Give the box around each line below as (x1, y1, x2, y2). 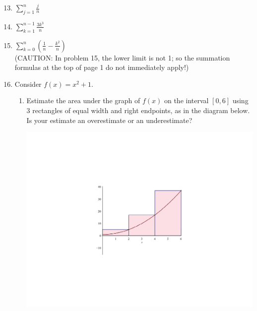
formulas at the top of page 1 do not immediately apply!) (14, 62, 189, 72)
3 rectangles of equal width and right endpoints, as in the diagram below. (26, 105, 250, 116)
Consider (14, 78, 42, 89)
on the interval (164, 95, 209, 106)
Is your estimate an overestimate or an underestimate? (26, 115, 193, 125)
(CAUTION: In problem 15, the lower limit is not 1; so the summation (14, 52, 230, 62)
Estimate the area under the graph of (26, 95, 140, 106)
